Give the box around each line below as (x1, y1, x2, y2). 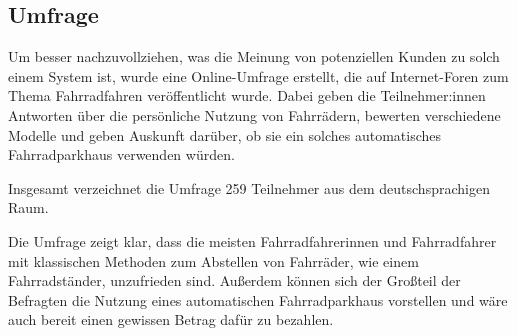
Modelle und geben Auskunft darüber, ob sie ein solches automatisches (8, 124, 441, 145)
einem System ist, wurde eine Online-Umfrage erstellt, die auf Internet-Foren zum (8, 65, 509, 86)
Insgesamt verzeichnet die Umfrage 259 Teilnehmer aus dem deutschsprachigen (8, 177, 490, 198)
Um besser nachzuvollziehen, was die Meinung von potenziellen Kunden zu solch (8, 46, 500, 67)
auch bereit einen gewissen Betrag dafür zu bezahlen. (8, 309, 334, 330)
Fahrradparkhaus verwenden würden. (8, 144, 235, 165)
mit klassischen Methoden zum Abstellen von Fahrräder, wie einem (8, 250, 419, 271)
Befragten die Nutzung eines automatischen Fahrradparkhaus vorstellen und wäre (8, 289, 508, 310)
